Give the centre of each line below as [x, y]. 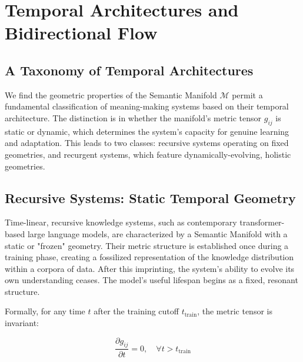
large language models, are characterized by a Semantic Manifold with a [157, 233]
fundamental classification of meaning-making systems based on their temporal [147, 106]
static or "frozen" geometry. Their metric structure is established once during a [147, 245]
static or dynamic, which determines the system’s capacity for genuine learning [147, 131]
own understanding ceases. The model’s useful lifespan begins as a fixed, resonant [151, 280]
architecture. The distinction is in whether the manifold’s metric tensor [133, 117]
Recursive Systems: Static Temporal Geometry [150, 197]
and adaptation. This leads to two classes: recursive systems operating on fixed [147, 143]
